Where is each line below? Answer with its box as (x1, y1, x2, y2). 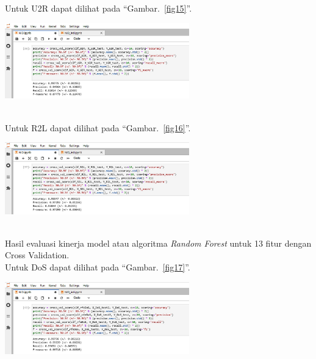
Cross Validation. (5, 248, 70, 261)
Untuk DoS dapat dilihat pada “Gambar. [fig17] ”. (5, 260, 190, 273)
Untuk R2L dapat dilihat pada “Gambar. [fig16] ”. (5, 121, 191, 134)
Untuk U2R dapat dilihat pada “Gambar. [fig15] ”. (5, 2, 192, 14)
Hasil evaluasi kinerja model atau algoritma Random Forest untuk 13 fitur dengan (5, 236, 312, 249)
